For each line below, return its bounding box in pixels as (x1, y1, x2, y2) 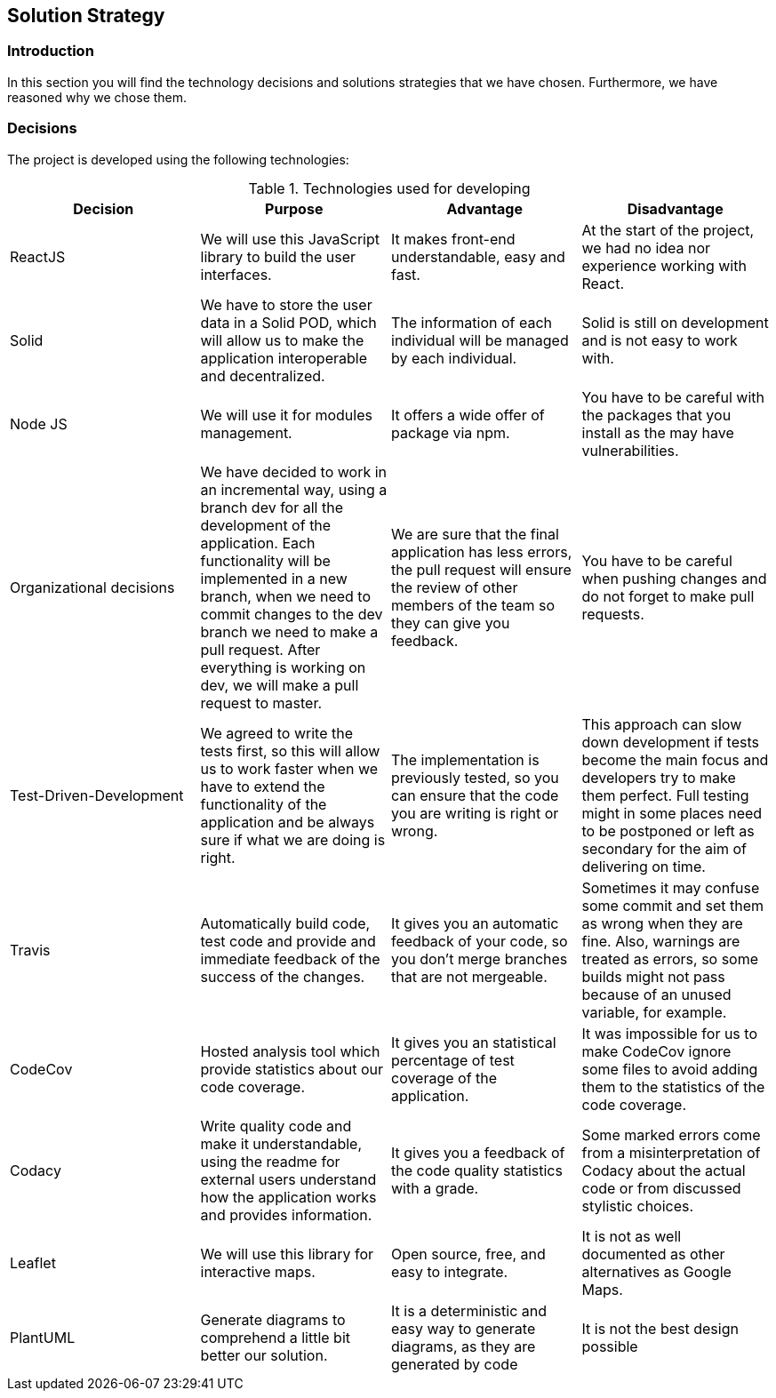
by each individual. (391, 348, 517, 367)
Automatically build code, (200, 914, 371, 932)
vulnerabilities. (581, 441, 679, 459)
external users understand (200, 1170, 377, 1188)
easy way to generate (391, 1319, 536, 1338)
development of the (200, 515, 332, 534)
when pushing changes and (581, 569, 767, 587)
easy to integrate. (391, 1262, 508, 1281)
